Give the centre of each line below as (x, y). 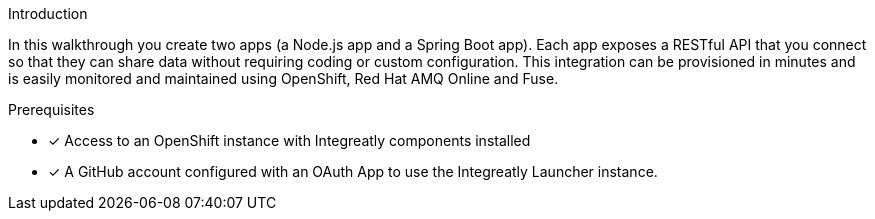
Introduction (48, 13)
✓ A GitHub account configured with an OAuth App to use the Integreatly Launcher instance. (353, 171)
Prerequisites (51, 109)
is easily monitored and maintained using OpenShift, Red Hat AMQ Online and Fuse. (283, 78)
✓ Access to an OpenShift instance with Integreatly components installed (289, 140)
